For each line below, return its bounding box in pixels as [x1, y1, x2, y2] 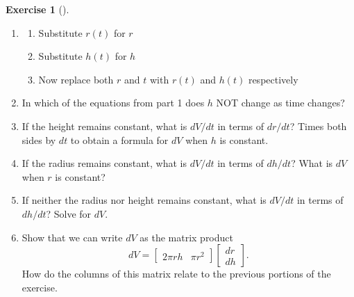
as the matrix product [140, 230, 233, 244]
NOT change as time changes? [216, 95, 345, 110]
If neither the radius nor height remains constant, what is [22, 193, 267, 207]
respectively [248, 72, 298, 86]
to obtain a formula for [70, 132, 169, 147]
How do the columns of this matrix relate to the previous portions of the [22, 266, 331, 281]
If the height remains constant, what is [22, 118, 187, 133]
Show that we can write [22, 230, 123, 244]
